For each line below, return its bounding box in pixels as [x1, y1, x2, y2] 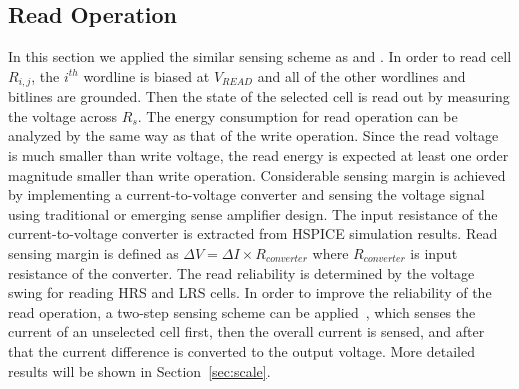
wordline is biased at [83, 65, 210, 86]
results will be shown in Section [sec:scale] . [8, 360, 271, 381]
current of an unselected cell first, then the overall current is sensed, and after [8, 321, 485, 342]
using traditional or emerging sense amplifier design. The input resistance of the [8, 203, 498, 224]
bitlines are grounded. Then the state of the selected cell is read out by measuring [8, 86, 510, 107]
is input [410, 243, 458, 263]
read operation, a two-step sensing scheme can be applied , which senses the [8, 301, 476, 322]
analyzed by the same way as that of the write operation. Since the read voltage [8, 125, 499, 146]
